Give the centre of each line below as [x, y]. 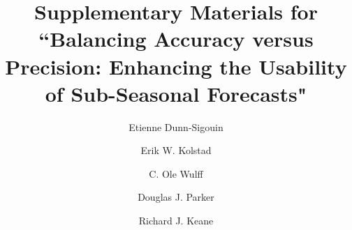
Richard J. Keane [176, 221]
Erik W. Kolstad [176, 150]
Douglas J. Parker [176, 197]
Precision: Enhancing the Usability [176, 66]
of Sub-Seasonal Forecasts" [176, 93]
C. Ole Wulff [176, 173]
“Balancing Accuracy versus [176, 39]
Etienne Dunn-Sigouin [176, 127]
